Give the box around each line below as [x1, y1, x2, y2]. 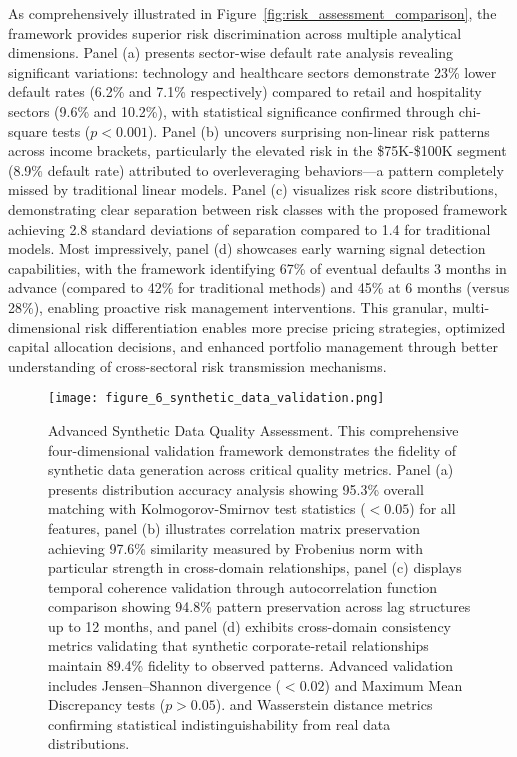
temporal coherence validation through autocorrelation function [48, 576, 438, 597]
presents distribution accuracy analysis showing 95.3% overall [48, 478, 424, 499]
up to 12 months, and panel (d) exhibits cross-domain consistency [48, 615, 452, 636]
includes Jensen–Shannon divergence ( [48, 674, 281, 695]
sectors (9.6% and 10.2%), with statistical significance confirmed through [8, 100, 455, 121]
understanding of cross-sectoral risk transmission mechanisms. [8, 355, 387, 376]
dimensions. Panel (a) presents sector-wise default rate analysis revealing [8, 42, 454, 63]
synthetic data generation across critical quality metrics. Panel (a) [48, 459, 454, 480]
